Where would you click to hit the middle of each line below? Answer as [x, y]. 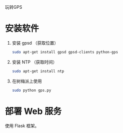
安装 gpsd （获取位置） [35, 43]
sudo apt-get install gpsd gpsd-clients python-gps [65, 52]
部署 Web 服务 [33, 111]
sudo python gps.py [32, 90]
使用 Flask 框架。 [22, 126]
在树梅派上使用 [27, 81]
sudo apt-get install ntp [38, 71]
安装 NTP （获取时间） [34, 62]
